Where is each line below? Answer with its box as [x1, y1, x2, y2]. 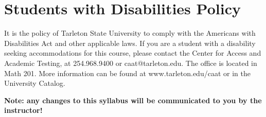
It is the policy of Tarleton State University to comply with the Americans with [4, 28, 256, 38]
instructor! [4, 105, 43, 115]
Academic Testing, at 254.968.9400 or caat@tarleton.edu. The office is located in [4, 57, 257, 68]
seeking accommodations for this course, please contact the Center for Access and [4, 48, 261, 58]
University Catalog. [4, 78, 65, 88]
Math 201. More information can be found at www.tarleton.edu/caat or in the [4, 67, 251, 78]
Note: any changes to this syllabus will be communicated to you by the [4, 95, 262, 105]
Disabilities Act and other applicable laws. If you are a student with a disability [4, 37, 256, 48]
